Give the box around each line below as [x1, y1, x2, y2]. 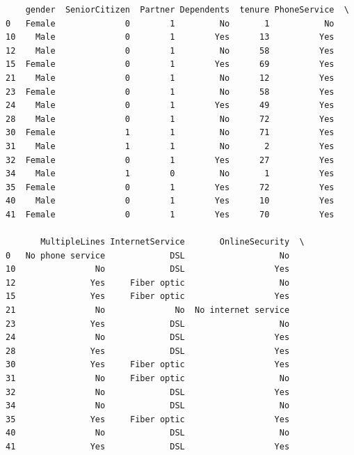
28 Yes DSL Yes [6, 346, 290, 356]
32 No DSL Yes [6, 387, 290, 397]
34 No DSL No [6, 401, 290, 411]
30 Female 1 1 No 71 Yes [6, 128, 335, 138]
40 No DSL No [6, 428, 290, 438]
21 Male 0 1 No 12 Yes [6, 72, 335, 83]
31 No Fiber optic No [6, 373, 290, 384]
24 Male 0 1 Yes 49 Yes [6, 100, 335, 111]
